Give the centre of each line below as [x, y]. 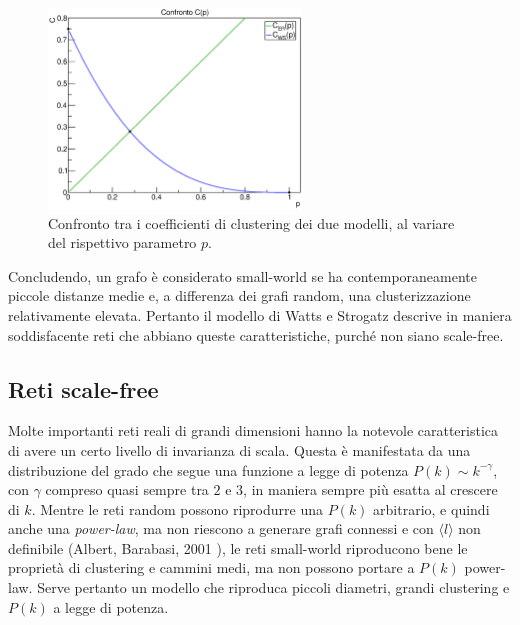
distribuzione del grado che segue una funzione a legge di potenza [208, 469]
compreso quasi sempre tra [127, 489]
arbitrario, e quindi [431, 508]
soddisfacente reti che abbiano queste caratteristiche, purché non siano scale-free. [256, 334]
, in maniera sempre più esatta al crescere [370, 489]
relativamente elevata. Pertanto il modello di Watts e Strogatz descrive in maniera [260, 314]
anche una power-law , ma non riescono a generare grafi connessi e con [221, 528]
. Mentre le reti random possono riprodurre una [177, 508]
